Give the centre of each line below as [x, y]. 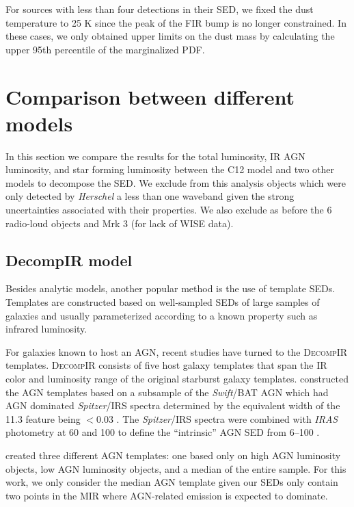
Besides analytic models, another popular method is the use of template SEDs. [171, 288]
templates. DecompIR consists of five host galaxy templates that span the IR [166, 365]
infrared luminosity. [46, 329]
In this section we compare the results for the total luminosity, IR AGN [155, 156]
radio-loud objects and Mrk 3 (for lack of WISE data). [120, 223]
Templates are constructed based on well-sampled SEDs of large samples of [163, 302]
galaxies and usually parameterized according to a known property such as [162, 315]
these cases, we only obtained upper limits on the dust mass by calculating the [170, 36]
